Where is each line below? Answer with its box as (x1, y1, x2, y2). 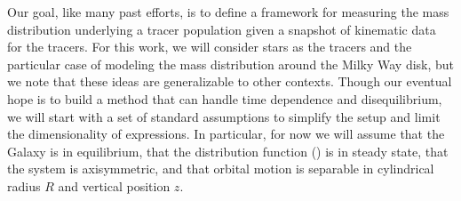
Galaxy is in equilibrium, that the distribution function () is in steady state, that (7, 141, 449, 160)
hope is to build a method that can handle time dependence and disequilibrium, (7, 89, 442, 108)
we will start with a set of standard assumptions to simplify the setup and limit (7, 107, 441, 125)
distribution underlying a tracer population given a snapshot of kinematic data (7, 20, 436, 38)
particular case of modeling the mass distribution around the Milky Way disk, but (7, 54, 455, 73)
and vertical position (58, 176, 171, 195)
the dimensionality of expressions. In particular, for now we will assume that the (7, 125, 445, 143)
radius (7, 176, 41, 195)
